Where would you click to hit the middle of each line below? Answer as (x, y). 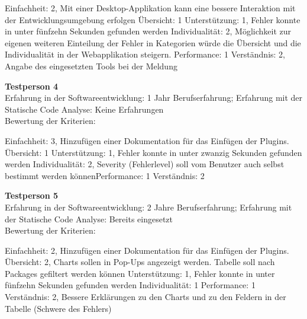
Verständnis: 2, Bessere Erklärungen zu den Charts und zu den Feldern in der (146, 297)
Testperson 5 (32, 195)
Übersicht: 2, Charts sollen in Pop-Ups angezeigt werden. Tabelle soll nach (140, 262)
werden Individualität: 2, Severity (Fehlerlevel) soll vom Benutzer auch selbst (145, 164)
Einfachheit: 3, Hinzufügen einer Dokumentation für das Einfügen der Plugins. (147, 140)
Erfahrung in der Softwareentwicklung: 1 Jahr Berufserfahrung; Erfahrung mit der (154, 98)
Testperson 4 (32, 86)
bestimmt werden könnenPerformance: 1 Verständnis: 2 (105, 175)
